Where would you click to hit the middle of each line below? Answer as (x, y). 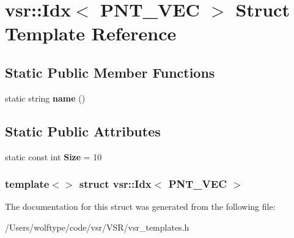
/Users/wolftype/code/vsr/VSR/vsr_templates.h (97, 227)
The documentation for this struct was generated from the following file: (140, 206)
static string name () (45, 98)
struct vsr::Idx (115, 184)
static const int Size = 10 (53, 156)
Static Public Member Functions (110, 72)
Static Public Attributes (83, 131)
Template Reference (91, 33)
